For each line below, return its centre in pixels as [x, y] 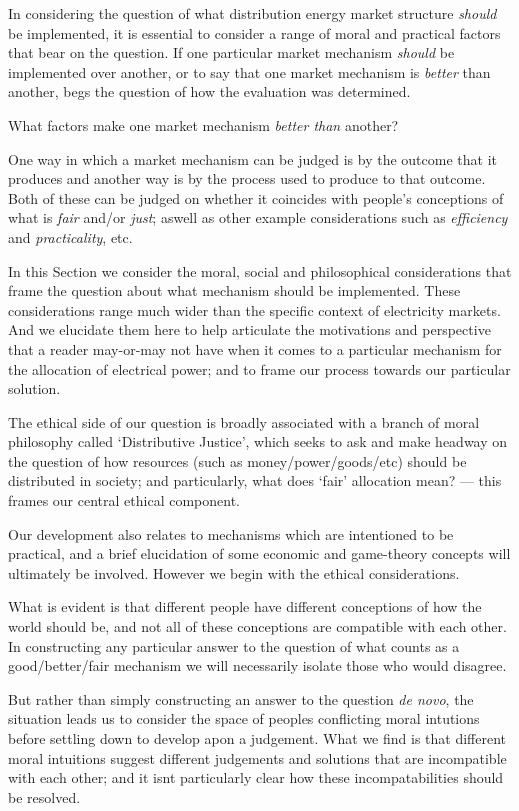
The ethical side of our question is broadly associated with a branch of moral [244, 421]
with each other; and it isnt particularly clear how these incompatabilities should [256, 777]
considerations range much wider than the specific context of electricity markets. [254, 309]
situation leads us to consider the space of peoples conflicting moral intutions [244, 718]
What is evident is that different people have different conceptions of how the [245, 606]
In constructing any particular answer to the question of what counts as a [234, 645]
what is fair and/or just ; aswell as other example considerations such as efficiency [258, 217]
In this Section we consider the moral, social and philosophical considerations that [260, 270]
